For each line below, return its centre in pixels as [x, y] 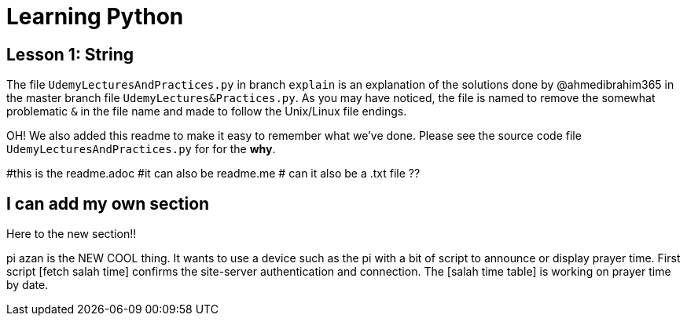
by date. [28, 285]
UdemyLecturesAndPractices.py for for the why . [141, 149]
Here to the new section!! [72, 234]
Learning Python [95, 16]
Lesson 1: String [70, 54]
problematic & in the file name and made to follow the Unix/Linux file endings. [207, 112]
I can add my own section [108, 203]
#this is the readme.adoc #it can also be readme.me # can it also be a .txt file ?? [213, 174]
